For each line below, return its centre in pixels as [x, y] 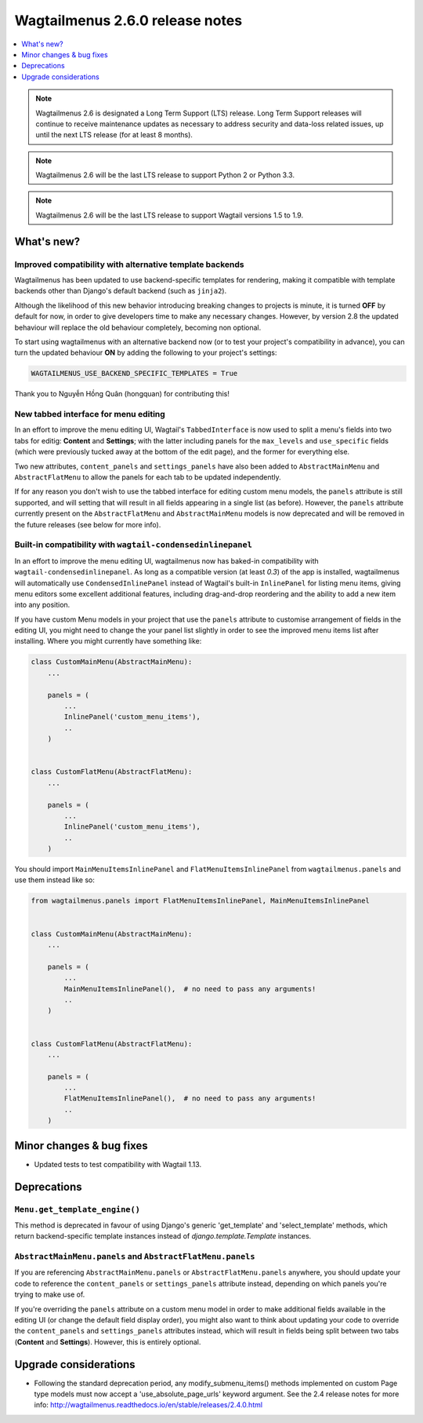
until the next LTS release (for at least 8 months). [114, 135]
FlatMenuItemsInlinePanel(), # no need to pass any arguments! [190, 1098]
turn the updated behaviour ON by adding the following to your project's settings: [146, 352]
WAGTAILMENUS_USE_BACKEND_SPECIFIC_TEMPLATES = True [134, 374]
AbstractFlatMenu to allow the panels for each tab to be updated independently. [148, 477]
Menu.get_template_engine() [78, 1209]
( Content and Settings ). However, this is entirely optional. [108, 1341]
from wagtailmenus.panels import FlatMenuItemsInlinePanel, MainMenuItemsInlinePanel [200, 901]
